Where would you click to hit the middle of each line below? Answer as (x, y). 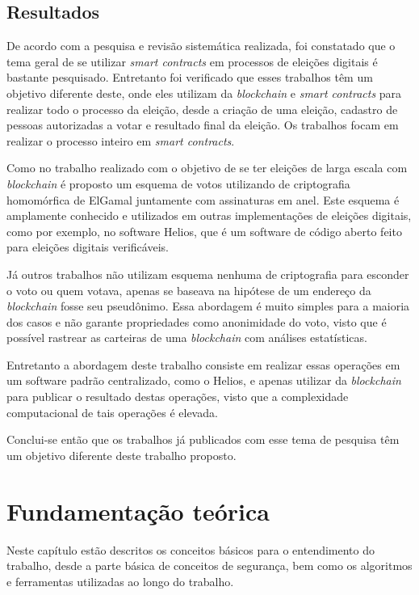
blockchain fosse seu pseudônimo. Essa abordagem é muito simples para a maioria (208, 306)
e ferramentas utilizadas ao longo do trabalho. (120, 581)
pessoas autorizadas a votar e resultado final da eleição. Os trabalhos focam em (203, 125)
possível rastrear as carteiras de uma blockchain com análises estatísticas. (187, 338)
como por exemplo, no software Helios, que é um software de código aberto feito (204, 231)
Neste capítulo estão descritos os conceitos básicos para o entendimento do (191, 549)
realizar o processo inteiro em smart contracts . (121, 140)
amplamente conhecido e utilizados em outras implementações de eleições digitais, (209, 215)
